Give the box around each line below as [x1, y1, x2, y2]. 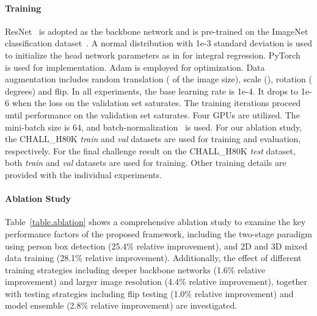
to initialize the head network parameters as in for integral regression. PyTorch [5, 48, 301, 61]
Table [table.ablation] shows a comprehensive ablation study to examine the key [5, 215, 306, 228]
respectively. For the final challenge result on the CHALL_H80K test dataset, [5, 144, 296, 157]
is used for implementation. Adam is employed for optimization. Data [5, 60, 265, 73]
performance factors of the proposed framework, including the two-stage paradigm [5, 227, 312, 240]
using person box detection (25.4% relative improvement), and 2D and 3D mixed [5, 239, 307, 252]
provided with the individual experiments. [5, 168, 162, 181]
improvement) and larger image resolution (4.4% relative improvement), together [5, 275, 307, 288]
